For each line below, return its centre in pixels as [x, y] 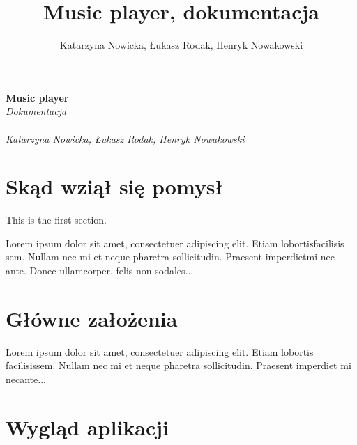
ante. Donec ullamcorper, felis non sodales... [100, 270]
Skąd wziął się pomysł [114, 186]
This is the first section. [56, 220]
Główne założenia [92, 318]
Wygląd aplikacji [88, 427]
